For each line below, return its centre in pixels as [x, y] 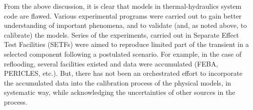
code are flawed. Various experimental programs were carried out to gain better [123, 15]
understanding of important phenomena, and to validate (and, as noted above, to [126, 25]
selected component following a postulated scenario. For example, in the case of [123, 54]
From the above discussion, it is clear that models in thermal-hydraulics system [123, 6]
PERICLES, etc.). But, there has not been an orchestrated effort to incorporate [123, 73]
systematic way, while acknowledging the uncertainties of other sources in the [120, 92]
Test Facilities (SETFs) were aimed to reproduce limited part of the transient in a [126, 44]
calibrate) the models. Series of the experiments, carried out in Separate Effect [122, 34]
